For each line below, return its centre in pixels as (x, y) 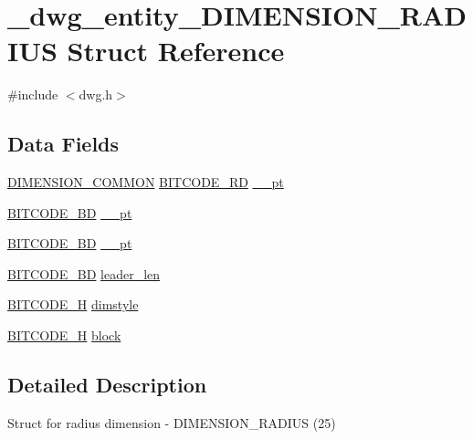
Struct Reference (176, 51)
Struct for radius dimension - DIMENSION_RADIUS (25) (172, 422)
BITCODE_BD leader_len (84, 273)
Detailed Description (107, 385)
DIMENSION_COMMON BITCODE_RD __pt (146, 182)
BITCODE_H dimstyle (73, 304)
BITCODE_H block (64, 335)
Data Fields (63, 144)
